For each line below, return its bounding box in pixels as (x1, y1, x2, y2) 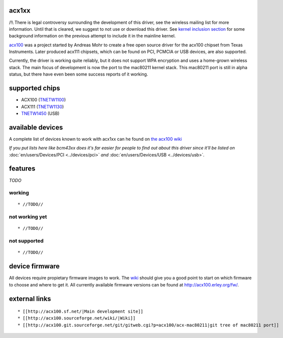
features (9, 165, 35, 173)
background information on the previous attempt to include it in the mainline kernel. (9, 33, 176, 39)
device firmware (9, 262, 60, 270)
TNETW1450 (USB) (21, 110, 60, 116)
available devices (9, 123, 63, 131)
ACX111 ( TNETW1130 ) (21, 104, 64, 110)
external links (9, 295, 51, 303)
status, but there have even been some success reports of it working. (9, 71, 148, 77)
